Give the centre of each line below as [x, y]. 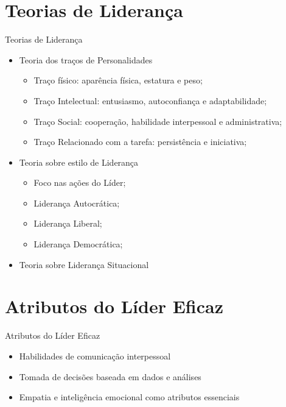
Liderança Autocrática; [77, 203]
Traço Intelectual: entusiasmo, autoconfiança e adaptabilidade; [150, 100]
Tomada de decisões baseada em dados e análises [110, 376]
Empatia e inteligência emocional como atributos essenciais [129, 397]
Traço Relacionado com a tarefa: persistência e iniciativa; [140, 142]
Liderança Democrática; [78, 244]
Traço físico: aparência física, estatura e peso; [118, 80]
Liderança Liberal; [68, 223]
